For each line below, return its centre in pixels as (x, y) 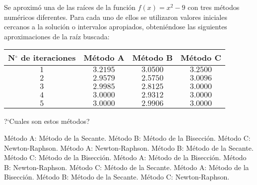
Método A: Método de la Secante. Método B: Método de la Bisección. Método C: (127, 138)
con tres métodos (214, 7)
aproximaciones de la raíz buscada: (57, 36)
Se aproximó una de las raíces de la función (70, 7)
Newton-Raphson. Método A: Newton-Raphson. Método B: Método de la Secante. (129, 147)
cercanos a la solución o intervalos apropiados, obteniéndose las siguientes (116, 27)
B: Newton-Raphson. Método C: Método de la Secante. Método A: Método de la (127, 167)
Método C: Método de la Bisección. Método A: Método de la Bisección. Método (125, 157)
